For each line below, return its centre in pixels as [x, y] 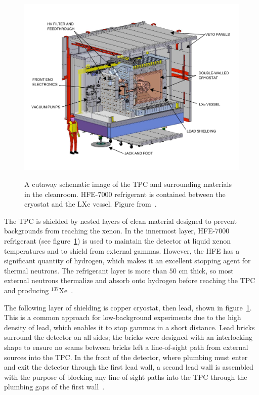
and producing [27, 290]
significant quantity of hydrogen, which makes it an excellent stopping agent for [127, 261]
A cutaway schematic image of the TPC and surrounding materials [128, 184]
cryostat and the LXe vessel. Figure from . [91, 204]
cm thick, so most [206, 270]
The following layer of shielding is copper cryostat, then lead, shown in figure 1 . [128, 307]
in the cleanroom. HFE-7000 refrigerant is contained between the [125, 194]
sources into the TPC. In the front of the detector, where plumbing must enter [126, 357]
